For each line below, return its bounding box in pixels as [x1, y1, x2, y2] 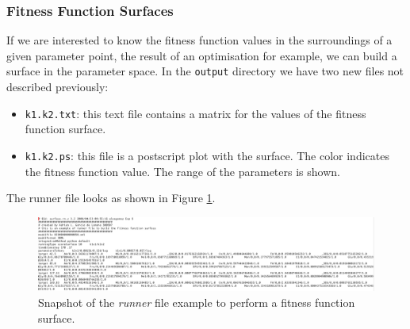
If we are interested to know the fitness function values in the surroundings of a [6, 32, 393, 48]
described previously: [6, 78, 109, 95]
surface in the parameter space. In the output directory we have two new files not [6, 63, 404, 79]
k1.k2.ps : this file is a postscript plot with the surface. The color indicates [25, 147, 389, 163]
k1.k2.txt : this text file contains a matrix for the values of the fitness [25, 105, 366, 121]
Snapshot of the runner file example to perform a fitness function [38, 293, 355, 310]
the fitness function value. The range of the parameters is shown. [25, 163, 340, 179]
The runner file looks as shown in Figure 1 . [6, 189, 216, 206]
